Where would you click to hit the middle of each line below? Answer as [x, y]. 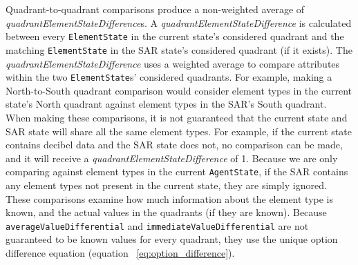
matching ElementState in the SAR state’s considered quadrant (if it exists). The [179, 49]
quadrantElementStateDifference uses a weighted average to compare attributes [173, 63]
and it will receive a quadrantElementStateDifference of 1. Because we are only [172, 158]
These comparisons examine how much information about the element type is [170, 198]
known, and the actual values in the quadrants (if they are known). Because [166, 212]
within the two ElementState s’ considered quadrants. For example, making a [169, 77]
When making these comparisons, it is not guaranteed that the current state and [177, 117]
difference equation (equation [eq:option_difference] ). [120, 253]
